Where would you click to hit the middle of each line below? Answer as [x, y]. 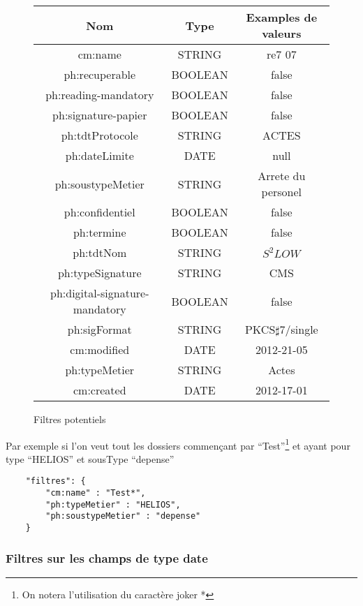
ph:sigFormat [99, 329]
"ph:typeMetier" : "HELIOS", [113, 504]
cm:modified [100, 349]
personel [282, 192]
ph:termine [99, 232]
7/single [299, 329]
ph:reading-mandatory [100, 95]
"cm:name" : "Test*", [96, 493]
